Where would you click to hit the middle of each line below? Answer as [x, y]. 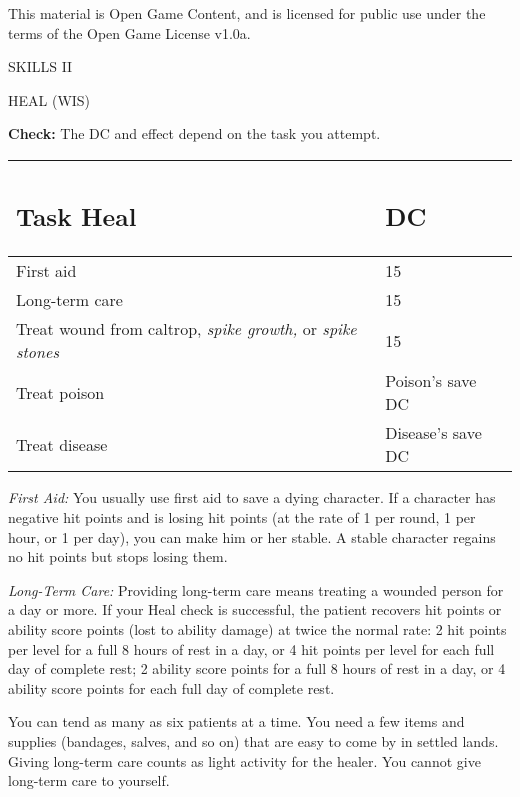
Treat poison [60, 392]
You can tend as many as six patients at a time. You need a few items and [236, 721]
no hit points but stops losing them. [118, 556]
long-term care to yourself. [89, 780]
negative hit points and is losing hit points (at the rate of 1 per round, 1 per [242, 517]
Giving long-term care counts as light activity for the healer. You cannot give [244, 760]
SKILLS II [40, 66]
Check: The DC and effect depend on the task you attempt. [194, 133]
